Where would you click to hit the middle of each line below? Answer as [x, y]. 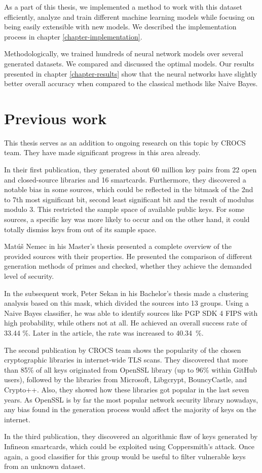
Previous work [55, 118]
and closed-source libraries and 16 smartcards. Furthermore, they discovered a [125, 179]
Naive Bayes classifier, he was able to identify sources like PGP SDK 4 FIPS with [131, 313]
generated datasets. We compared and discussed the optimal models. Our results [129, 63]
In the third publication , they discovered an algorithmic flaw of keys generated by [131, 436]
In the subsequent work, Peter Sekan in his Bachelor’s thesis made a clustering [126, 293]
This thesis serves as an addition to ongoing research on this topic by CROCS [125, 142]
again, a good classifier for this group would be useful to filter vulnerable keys [125, 456]
